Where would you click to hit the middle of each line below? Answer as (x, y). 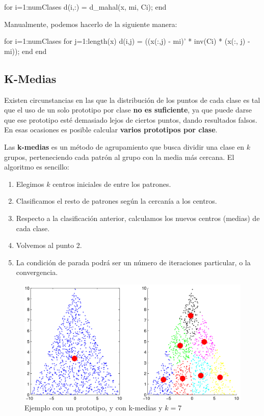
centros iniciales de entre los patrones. (112, 184)
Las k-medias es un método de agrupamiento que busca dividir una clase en (124, 146)
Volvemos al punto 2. (49, 245)
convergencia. (37, 272)
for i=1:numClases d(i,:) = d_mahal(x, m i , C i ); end (85, 7)
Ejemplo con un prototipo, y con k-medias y (94, 407)
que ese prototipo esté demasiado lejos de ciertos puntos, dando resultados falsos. (131, 119)
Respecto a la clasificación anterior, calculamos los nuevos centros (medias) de (138, 218)
